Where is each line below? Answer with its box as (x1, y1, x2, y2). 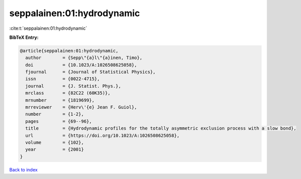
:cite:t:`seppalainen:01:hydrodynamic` (9, 25, 88, 31)
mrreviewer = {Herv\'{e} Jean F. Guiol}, (25, 104, 137, 110)
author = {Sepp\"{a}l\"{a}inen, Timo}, (25, 55, 143, 61)
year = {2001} (25, 147, 84, 152)
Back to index (9, 166, 38, 172)
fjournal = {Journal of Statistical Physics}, (25, 69, 156, 75)
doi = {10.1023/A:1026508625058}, (25, 62, 137, 68)
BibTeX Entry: (9, 34, 39, 40)
